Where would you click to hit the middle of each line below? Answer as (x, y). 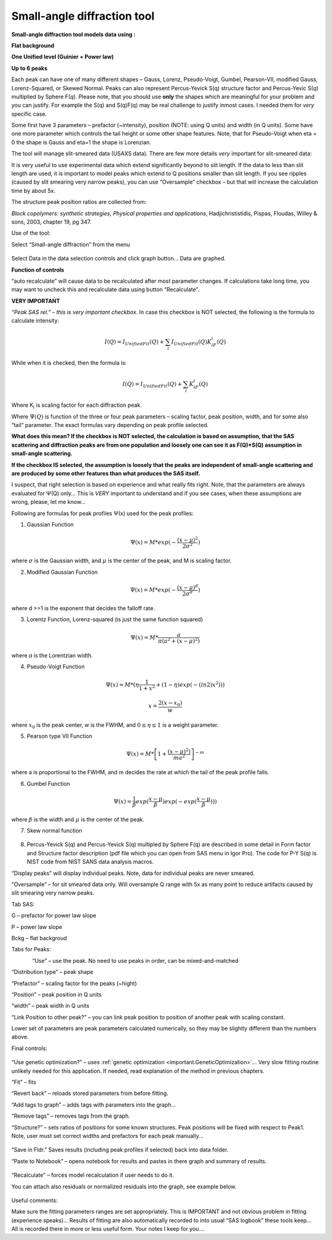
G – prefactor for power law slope (54, 916)
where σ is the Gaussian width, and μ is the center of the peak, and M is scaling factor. (121, 561)
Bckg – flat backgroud (39, 938)
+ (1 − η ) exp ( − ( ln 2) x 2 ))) (190, 684)
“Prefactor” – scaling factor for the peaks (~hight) (74, 983)
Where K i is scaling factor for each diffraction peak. (77, 406)
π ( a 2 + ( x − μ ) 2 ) (179, 640)
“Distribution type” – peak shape (52, 972)
